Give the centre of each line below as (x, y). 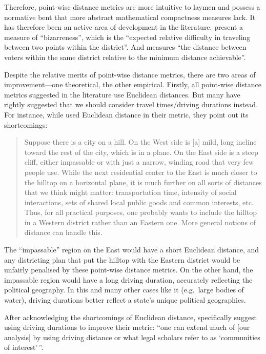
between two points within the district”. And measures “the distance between (125, 47)
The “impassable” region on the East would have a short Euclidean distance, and (132, 250)
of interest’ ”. (24, 347)
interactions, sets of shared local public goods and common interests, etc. (139, 202)
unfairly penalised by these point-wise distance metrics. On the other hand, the (129, 270)
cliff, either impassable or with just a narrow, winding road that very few (139, 162)
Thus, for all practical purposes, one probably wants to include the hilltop (140, 212)
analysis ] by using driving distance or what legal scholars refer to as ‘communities (132, 337)
